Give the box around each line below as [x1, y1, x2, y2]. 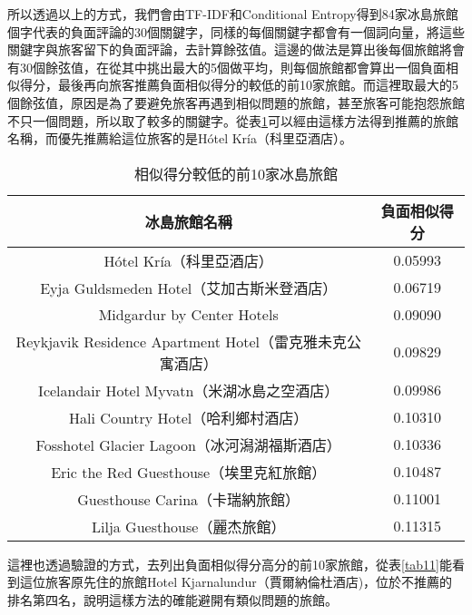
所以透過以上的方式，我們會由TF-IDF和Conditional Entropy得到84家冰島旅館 [7, 5, 458, 23]
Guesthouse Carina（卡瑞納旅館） [77, 488, 300, 510]
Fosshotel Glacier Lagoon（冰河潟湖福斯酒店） [35, 434, 341, 455]
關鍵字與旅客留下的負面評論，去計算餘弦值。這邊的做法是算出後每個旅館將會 [7, 40, 465, 59]
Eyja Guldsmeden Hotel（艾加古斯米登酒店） [40, 277, 338, 298]
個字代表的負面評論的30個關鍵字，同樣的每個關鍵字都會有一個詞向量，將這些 [7, 22, 465, 41]
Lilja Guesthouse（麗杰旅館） [91, 515, 286, 537]
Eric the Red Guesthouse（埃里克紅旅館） [51, 461, 327, 483]
